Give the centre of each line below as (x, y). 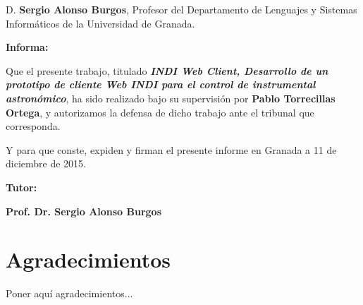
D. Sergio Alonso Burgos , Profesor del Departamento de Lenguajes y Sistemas (181, 9)
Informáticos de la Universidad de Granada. (100, 23)
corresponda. (33, 126)
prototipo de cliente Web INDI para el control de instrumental (161, 84)
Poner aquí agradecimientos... (69, 293)
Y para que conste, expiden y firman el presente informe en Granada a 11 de (171, 149)
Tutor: (21, 187)
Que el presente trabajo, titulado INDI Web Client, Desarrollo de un (167, 70)
